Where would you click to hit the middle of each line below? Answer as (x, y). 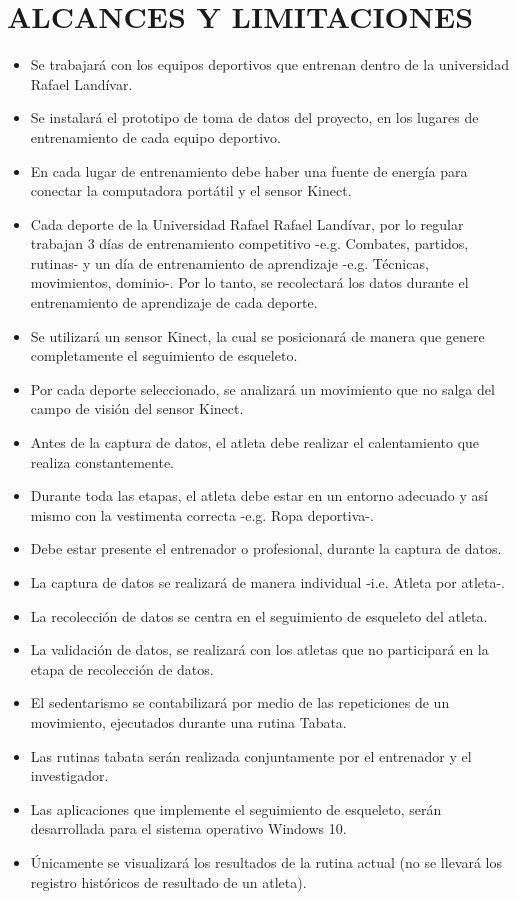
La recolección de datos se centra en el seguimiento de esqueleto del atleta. (259, 615)
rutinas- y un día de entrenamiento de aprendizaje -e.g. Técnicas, (229, 262)
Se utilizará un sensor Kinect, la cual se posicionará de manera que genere (257, 335)
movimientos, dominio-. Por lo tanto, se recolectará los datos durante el (249, 282)
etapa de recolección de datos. (122, 668)
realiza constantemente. (102, 461)
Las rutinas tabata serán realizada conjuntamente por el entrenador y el (251, 755)
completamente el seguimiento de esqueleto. (164, 355)
